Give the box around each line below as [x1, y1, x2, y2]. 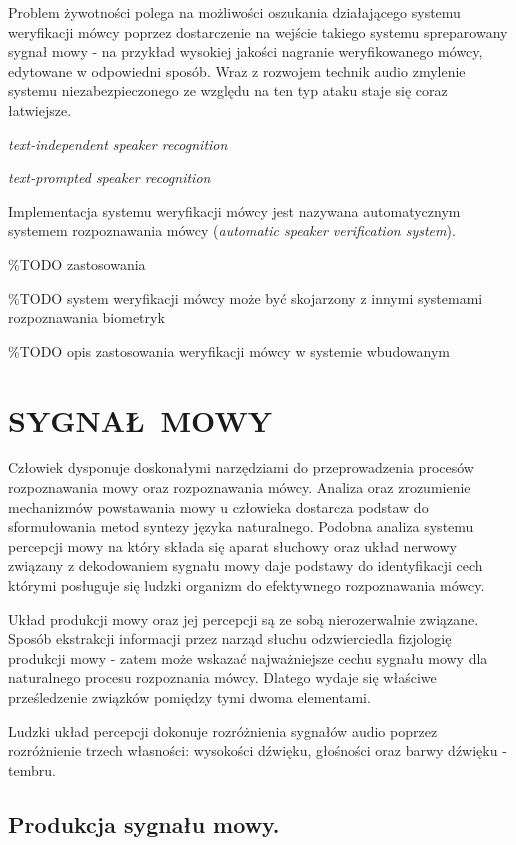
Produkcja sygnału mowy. [8, 808, 280, 839]
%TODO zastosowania [8, 253, 146, 274]
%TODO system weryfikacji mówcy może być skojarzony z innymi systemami [8, 287, 483, 308]
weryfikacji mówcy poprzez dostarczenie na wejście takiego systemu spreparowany [8, 21, 508, 42]
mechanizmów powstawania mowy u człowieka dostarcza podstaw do [8, 496, 429, 517]
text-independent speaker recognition [8, 133, 228, 154]
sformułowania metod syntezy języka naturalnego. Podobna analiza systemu [8, 516, 474, 537]
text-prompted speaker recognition [8, 167, 211, 188]
